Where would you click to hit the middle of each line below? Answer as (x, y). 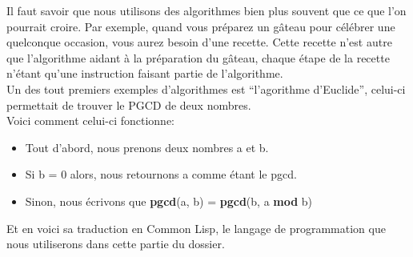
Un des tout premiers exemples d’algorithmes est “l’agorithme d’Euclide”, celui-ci (206, 88)
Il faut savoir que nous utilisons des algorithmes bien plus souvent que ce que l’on (206, 10)
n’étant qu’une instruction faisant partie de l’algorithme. (145, 73)
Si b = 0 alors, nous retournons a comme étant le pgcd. (161, 174)
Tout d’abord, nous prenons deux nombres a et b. (147, 147)
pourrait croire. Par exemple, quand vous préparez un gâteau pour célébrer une (201, 26)
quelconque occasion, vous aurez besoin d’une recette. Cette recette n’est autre (199, 42)
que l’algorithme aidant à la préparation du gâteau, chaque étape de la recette (198, 57)
